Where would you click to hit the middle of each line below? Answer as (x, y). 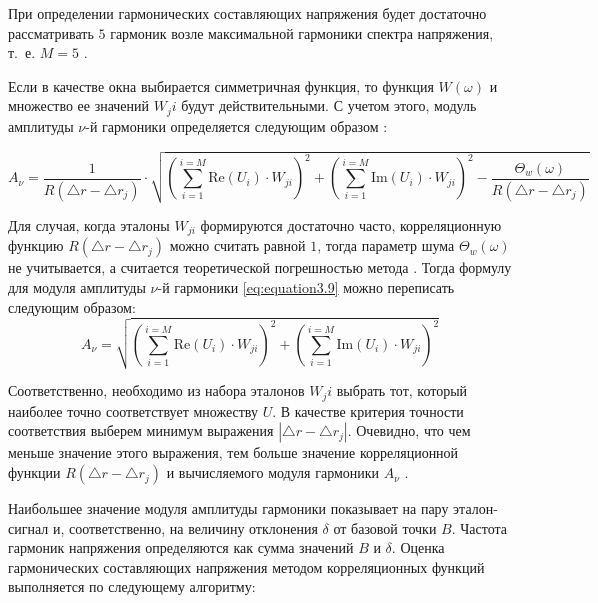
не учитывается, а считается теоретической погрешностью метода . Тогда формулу (260, 267)
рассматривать (51, 32)
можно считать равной (237, 245)
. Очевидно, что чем (409, 430)
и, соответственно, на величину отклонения (185, 527)
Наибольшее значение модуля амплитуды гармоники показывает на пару (228, 508)
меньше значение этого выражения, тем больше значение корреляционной (233, 452)
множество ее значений (79, 105)
